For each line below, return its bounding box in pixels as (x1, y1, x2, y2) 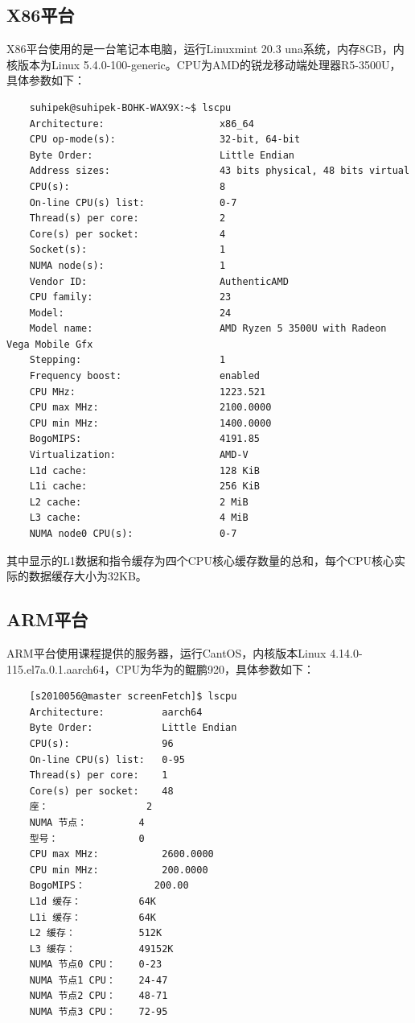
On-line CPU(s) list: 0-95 (29, 753, 185, 765)
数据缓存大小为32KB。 (28, 567, 147, 584)
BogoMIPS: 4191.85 (29, 433, 260, 445)
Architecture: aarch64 (29, 706, 203, 718)
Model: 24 (29, 307, 232, 319)
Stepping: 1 (29, 354, 226, 366)
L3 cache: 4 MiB (29, 512, 249, 524)
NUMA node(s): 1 (29, 259, 226, 271)
